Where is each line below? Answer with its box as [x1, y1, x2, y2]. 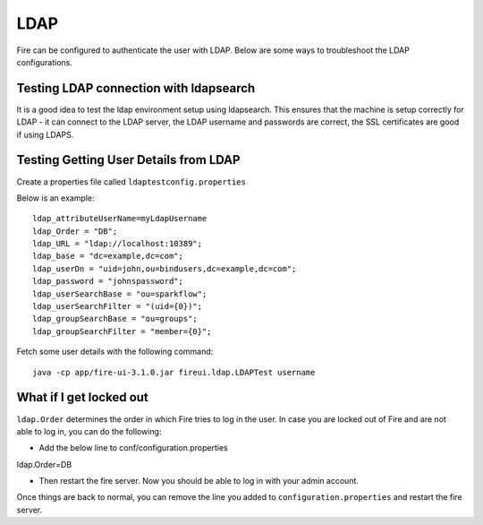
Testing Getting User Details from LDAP [16, 152, 241, 168]
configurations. [16, 56, 73, 67]
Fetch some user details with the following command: [16, 346, 214, 357]
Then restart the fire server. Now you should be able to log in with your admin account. [38, 476, 360, 486]
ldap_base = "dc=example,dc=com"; [32, 251, 183, 262]
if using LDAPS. [16, 129, 74, 140]
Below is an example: [16, 193, 95, 203]
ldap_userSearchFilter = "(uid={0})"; [32, 301, 203, 312]
